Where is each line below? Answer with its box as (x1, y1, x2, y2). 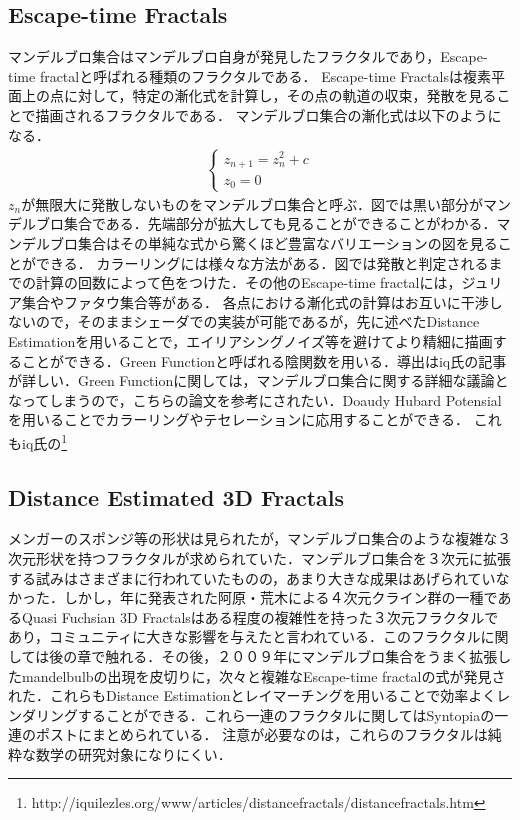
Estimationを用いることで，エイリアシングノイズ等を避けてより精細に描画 (8, 330, 493, 351)
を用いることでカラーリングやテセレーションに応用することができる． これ (8, 409, 502, 430)
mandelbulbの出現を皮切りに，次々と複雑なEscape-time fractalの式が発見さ (21, 665, 506, 686)
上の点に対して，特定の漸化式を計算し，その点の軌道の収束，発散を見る (21, 85, 497, 106)
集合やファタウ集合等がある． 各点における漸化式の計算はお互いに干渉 (21, 291, 489, 312)
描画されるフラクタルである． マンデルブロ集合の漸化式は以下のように (35, 104, 502, 125)
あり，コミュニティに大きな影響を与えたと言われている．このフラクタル (8, 626, 481, 647)
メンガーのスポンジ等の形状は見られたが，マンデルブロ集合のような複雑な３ (8, 528, 512, 549)
